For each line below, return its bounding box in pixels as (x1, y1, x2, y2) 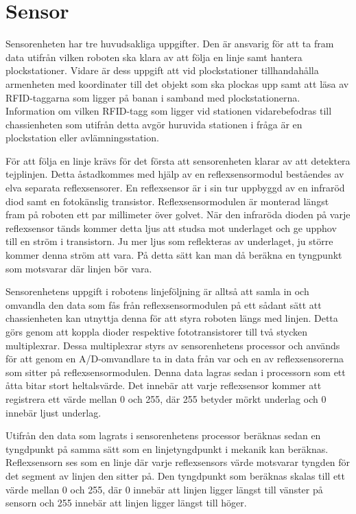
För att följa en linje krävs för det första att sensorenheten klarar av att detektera (5, 153, 351, 167)
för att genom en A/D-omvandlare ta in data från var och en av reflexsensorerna (5, 351, 344, 366)
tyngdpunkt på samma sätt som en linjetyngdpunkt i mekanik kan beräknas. (5, 441, 329, 456)
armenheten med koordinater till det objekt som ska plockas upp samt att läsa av (5, 76, 349, 91)
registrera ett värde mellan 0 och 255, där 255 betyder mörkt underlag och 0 (5, 391, 327, 406)
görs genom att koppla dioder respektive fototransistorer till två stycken (5, 325, 308, 338)
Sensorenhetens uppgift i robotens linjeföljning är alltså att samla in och (5, 284, 309, 299)
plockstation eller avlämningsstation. (5, 130, 159, 145)
